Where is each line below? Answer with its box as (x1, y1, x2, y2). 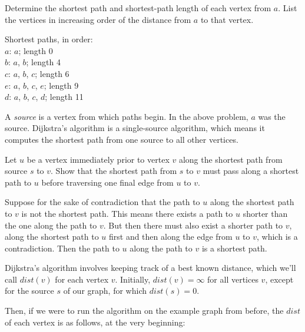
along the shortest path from (178, 153, 283, 165)
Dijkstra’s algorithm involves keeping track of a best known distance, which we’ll (5, 261, 296, 274)
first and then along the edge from (108, 230, 233, 243)
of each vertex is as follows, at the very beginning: (5, 316, 185, 328)
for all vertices (207, 273, 258, 285)
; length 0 (18, 44, 53, 56)
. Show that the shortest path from (51, 165, 177, 177)
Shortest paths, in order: (5, 33, 93, 45)
